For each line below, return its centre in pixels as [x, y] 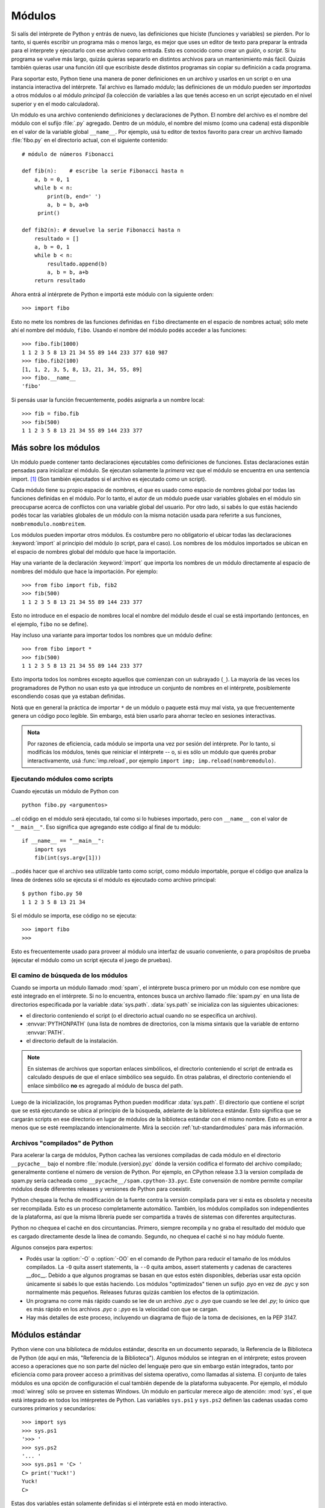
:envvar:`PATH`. [45, 1032]
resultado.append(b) [77, 264]
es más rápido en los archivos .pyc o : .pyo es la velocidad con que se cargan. [122, 1309]
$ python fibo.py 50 [52, 894]
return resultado [60, 281]
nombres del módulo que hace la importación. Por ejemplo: [85, 571]
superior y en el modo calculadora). [55, 104]
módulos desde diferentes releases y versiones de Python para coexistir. [101, 1189]
